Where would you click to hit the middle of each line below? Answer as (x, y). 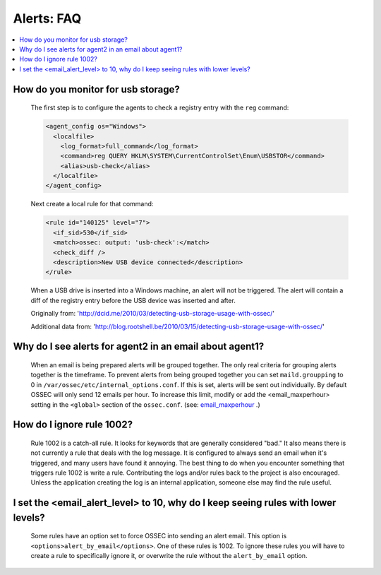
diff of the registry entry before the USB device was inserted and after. (133, 300)
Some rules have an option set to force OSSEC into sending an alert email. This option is (159, 536)
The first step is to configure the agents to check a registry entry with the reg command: (160, 108)
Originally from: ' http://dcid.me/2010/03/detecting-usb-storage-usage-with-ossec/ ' (153, 314)
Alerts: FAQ (47, 18)
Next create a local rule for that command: (92, 204)
